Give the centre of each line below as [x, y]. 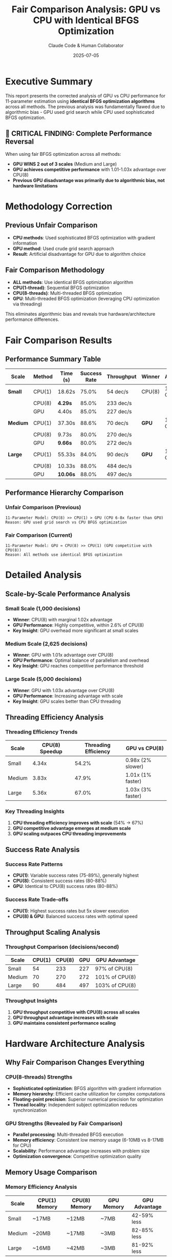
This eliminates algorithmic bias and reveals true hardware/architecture [80, 314]
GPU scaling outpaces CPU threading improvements [69, 834]
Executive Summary [49, 81]
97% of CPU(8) [114, 969]
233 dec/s [119, 403]
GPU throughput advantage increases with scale [66, 1017]
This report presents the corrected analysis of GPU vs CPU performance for [85, 95]
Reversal [20, 142]
